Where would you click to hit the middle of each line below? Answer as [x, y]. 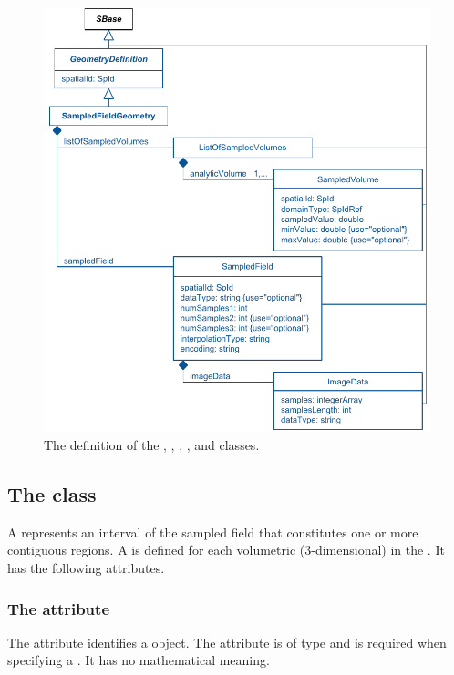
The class [52, 494]
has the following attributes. [86, 568]
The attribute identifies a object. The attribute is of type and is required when [227, 642]
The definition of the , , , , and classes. [152, 445]
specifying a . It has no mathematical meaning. [139, 660]
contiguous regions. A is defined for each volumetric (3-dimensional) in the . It [226, 550]
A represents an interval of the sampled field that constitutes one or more [213, 532]
